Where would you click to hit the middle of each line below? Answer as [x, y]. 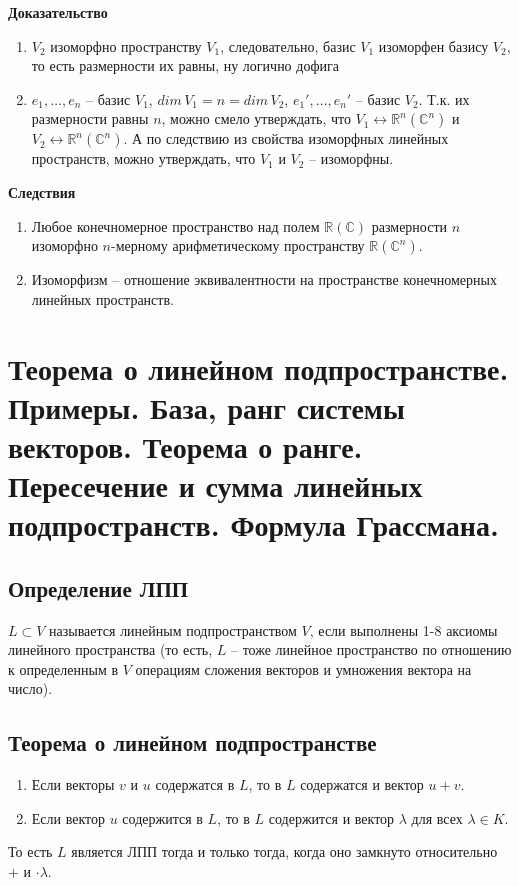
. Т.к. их [444, 98]
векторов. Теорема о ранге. [185, 445]
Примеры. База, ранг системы [206, 406]
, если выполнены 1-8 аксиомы [403, 629]
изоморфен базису [433, 45]
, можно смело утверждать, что [256, 118]
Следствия [42, 191]
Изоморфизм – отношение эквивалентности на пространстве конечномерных [264, 279]
